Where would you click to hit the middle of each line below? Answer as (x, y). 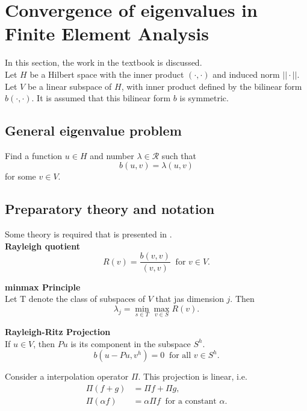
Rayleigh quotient (42, 246)
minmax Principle (43, 287)
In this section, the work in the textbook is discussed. (104, 62)
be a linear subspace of (70, 86)
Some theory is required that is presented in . (88, 234)
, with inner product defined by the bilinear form (212, 86)
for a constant (191, 401)
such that (179, 155)
